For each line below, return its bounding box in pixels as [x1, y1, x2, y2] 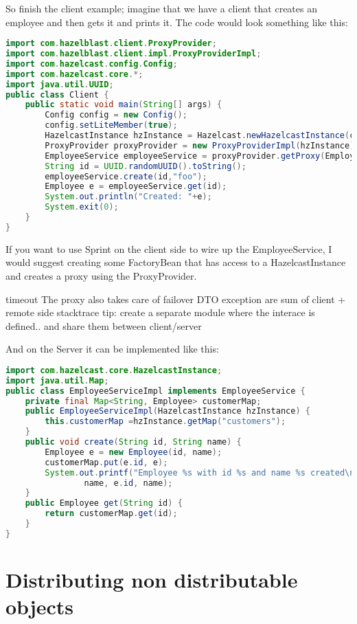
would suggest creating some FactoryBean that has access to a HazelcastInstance [5, 255, 346, 269]
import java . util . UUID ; [5, 79, 114, 89]
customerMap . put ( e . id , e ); [45, 457, 168, 467]
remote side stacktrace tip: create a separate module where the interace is [5, 305, 315, 320]
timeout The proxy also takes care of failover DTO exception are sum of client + [5, 291, 346, 306]
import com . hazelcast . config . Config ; [5, 58, 178, 69]
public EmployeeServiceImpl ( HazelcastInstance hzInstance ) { [25, 406, 310, 416]
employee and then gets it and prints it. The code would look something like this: [5, 14, 348, 29]
